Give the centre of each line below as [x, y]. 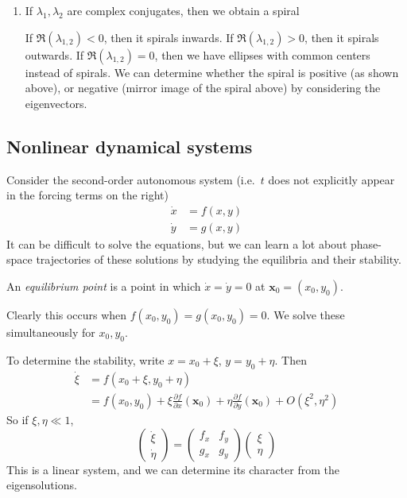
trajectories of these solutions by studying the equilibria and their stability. [219, 259]
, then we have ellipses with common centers [262, 54]
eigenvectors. [56, 103]
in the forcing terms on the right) [87, 195]
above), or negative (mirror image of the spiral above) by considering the [203, 88]
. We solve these [306, 315]
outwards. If [54, 54]
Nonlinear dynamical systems [130, 146]
